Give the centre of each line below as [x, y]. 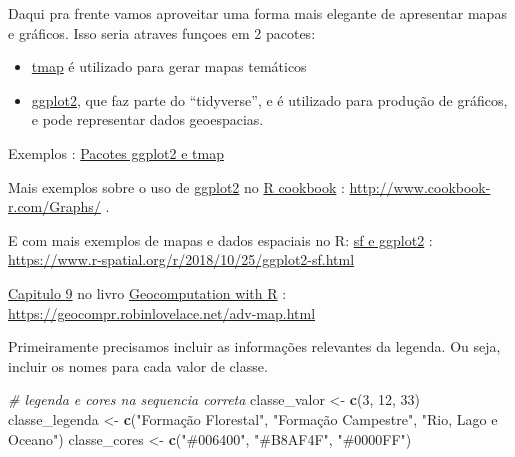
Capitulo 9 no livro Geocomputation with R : [147, 292]
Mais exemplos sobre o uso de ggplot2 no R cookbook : [176, 186]
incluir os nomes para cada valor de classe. [138, 365]
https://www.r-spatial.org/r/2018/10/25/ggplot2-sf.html [181, 259]
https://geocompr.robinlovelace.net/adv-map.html [162, 312]
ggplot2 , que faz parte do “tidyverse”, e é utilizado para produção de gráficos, [269, 99]
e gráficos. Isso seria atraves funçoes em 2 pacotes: [162, 32]
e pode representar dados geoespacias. [147, 119]
